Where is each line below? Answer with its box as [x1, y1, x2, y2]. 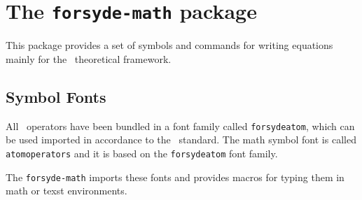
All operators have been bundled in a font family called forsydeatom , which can [6, 118, 355, 133]
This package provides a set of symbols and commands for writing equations [6, 38, 333, 52]
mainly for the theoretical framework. [6, 51, 172, 66]
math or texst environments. [6, 183, 127, 198]
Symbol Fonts [6, 85, 106, 107]
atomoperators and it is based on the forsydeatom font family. [6, 145, 278, 160]
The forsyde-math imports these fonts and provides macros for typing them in [6, 169, 344, 184]
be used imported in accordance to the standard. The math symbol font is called [6, 132, 356, 147]
